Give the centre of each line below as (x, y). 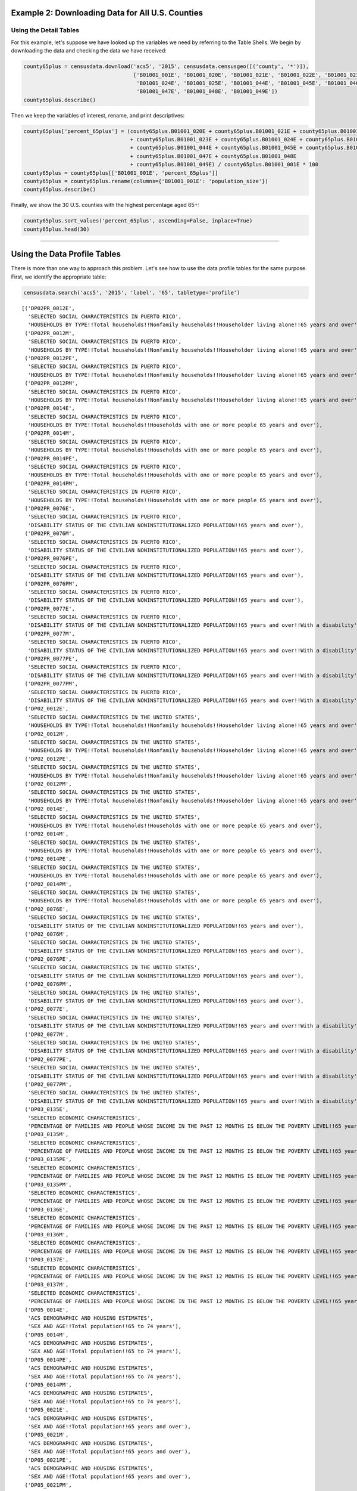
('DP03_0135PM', (48, 1184)
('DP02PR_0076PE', (51, 559)
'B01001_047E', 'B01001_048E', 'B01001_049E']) (207, 92)
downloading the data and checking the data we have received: (89, 51)
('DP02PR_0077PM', (51, 684)
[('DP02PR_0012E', (48, 308)
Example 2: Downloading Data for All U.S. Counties (107, 13)
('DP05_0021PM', (48, 1485)
